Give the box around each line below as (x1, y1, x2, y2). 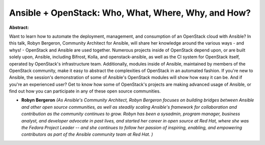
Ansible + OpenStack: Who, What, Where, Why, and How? (9, 7, 251, 18)
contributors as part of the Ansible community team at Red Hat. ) (21, 131, 153, 137)
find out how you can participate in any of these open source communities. (9, 88, 161, 94)
